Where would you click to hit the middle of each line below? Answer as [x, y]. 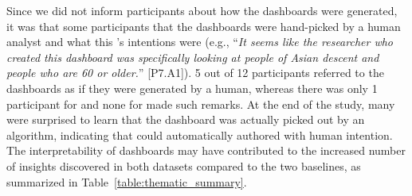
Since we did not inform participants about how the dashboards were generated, [202, 10]
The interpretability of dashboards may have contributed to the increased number [206, 150]
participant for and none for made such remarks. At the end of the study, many [201, 104]
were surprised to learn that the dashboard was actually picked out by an [186, 119]
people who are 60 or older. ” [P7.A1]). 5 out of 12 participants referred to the [195, 73]
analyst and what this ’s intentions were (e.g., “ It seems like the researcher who [200, 42]
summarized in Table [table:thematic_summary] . [127, 181]
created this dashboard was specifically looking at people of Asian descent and [193, 57]
